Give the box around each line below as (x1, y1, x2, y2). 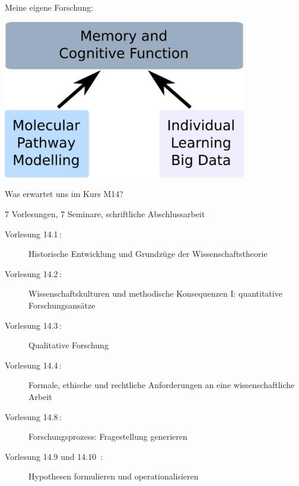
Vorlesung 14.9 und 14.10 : (5, 450, 103, 462)
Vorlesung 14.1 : (5, 227, 62, 240)
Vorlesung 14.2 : (5, 267, 62, 279)
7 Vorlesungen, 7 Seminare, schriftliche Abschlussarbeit (5, 208, 205, 220)
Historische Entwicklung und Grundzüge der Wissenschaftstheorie (28, 247, 268, 260)
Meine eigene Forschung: (5, 1, 94, 13)
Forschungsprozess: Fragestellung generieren (28, 430, 187, 443)
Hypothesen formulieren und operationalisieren (28, 470, 199, 482)
